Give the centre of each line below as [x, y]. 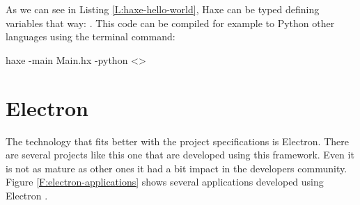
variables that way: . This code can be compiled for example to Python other [170, 23]
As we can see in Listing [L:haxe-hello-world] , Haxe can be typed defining [163, 9]
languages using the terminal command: [91, 36]
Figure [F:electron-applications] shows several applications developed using [165, 182]
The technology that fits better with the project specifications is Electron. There [177, 141]
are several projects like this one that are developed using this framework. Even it [180, 155]
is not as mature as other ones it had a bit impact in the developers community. [177, 168]
